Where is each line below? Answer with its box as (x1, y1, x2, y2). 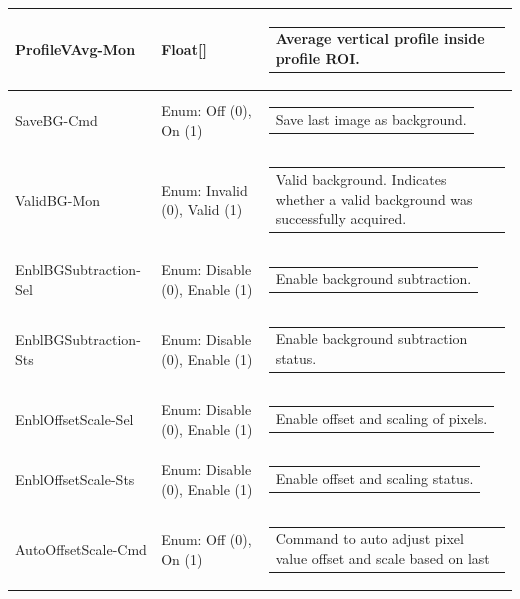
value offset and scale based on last (275, 547, 490, 568)
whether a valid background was (275, 188, 473, 209)
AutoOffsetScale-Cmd (15, 538, 147, 559)
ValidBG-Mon (15, 189, 101, 210)
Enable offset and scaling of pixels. (275, 408, 488, 429)
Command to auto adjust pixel (275, 528, 464, 549)
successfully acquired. (275, 208, 407, 229)
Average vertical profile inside (275, 28, 485, 49)
